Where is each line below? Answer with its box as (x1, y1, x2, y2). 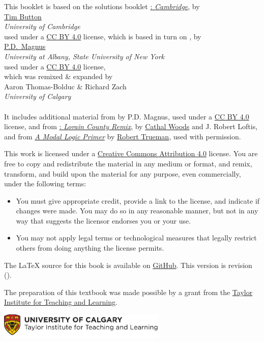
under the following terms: (4, 178, 86, 189)
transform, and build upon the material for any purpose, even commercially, (4, 168, 241, 179)
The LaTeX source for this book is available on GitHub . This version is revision (4, 259, 252, 270)
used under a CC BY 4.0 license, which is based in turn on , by (4, 31, 201, 41)
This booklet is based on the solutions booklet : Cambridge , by (4, 1, 200, 11)
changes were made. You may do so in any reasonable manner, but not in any (16, 205, 258, 216)
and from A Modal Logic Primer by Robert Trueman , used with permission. (4, 131, 241, 141)
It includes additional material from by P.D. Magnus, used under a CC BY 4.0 (4, 111, 249, 121)
